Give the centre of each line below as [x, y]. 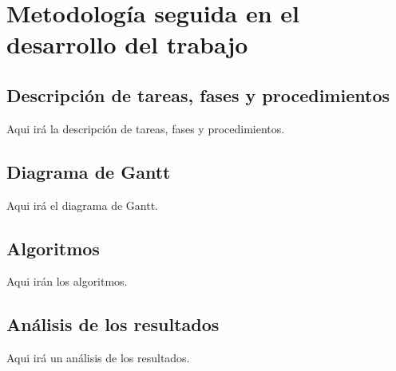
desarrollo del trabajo [127, 44]
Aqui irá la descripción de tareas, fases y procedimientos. [146, 128]
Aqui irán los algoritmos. [67, 281]
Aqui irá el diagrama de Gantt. [82, 205]
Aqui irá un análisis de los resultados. [98, 358]
